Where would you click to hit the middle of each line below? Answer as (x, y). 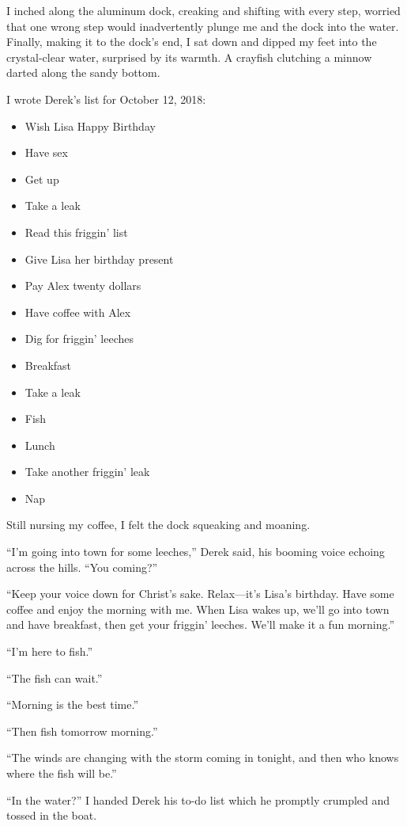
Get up (42, 179)
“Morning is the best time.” (73, 704)
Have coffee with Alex (78, 312)
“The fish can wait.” (55, 678)
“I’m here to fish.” (49, 651)
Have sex (46, 152)
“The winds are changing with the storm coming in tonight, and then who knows (203, 757)
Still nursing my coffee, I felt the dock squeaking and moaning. (158, 525)
